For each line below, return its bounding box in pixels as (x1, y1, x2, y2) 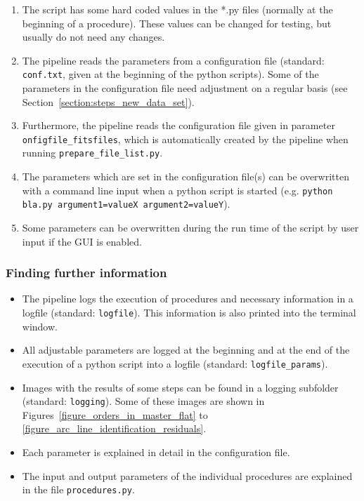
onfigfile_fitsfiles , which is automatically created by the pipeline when (22, 131, 349, 146)
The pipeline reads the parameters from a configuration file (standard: (22, 53, 325, 67)
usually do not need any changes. (22, 29, 165, 44)
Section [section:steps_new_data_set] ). (22, 94, 195, 109)
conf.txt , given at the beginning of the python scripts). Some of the (22, 67, 319, 81)
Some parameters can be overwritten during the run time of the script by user (22, 220, 359, 235)
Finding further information (6, 264, 167, 281)
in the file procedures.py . (22, 482, 135, 497)
